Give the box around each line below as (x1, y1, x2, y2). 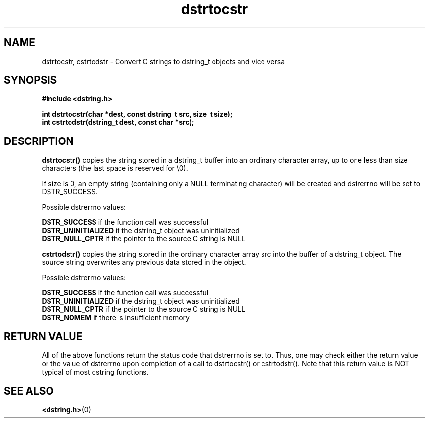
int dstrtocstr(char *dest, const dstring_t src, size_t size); (42, 110, 233, 118)
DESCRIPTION (4, 135, 74, 147)
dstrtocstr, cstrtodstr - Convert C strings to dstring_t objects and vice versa (42, 57, 285, 66)
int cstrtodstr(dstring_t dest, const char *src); (42, 118, 194, 127)
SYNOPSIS (4, 74, 57, 87)
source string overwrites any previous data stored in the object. (42, 258, 246, 267)
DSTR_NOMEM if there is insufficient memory (42, 313, 190, 322)
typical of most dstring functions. (42, 368, 149, 376)
